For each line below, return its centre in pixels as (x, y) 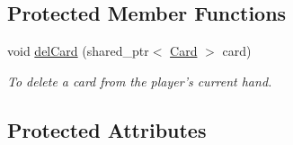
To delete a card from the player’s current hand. (140, 81)
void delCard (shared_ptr (78, 51)
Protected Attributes (107, 129)
